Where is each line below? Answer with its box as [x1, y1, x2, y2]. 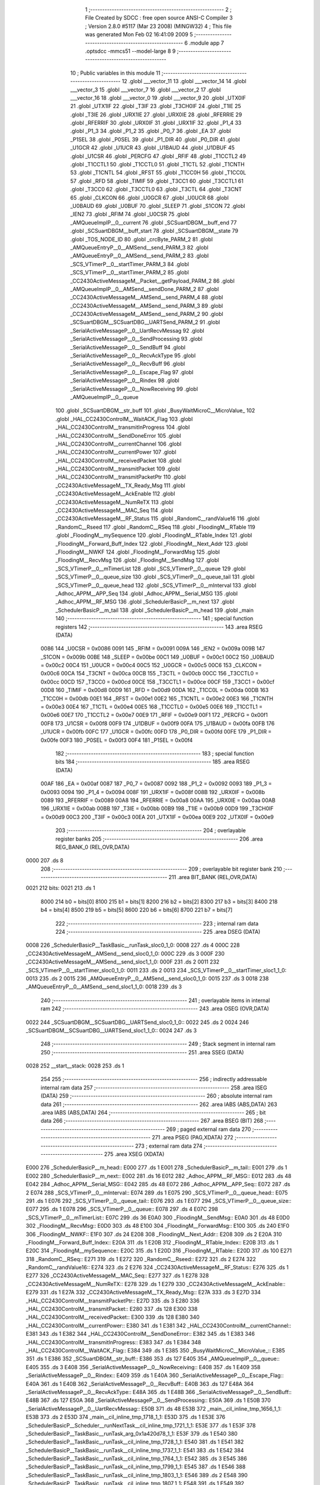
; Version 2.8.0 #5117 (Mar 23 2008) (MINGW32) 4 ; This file [85, 23, 232, 30]
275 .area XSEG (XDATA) [104, 1151, 165, 1158]
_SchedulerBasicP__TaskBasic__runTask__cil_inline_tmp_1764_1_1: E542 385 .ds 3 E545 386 [25, 1455, 247, 1462]
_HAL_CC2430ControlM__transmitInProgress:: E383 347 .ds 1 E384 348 [25, 1338, 201, 1345]
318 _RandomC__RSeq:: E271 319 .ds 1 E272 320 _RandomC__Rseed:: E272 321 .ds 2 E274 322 [25, 1255, 256, 1262]
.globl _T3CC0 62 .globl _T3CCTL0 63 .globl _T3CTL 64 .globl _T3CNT [70, 186, 242, 193]
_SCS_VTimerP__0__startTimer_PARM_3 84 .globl [70, 260, 189, 267]
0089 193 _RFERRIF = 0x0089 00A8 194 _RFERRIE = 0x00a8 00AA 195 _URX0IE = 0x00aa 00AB [40, 797, 276, 804]
